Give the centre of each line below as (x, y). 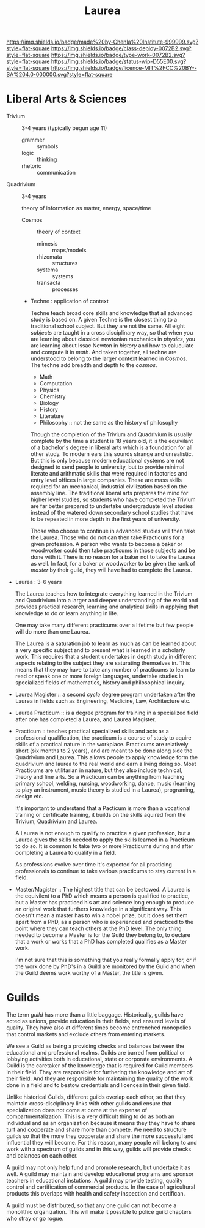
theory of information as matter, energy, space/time (86, 208)
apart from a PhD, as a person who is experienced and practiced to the (104, 922)
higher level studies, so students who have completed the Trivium (113, 499)
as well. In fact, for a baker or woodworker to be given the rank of (113, 564)
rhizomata (49, 257)
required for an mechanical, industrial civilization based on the (109, 487)
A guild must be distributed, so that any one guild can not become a (92, 1205)
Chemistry (52, 396)
